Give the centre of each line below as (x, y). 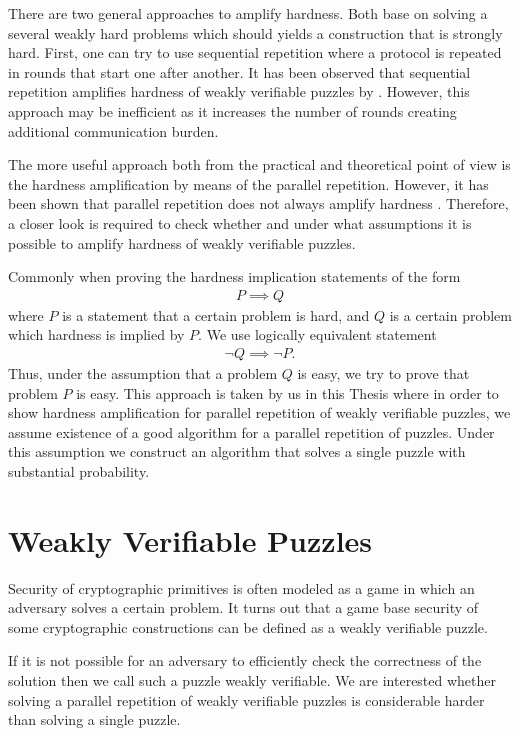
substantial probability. (79, 470)
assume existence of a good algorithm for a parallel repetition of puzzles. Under (251, 431)
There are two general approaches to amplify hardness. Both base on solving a (248, 13)
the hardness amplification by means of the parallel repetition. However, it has (248, 183)
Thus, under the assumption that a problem (143, 372)
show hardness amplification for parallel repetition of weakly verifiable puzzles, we (259, 412)
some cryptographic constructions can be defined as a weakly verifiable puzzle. (248, 626)
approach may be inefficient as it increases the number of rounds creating (232, 110)
